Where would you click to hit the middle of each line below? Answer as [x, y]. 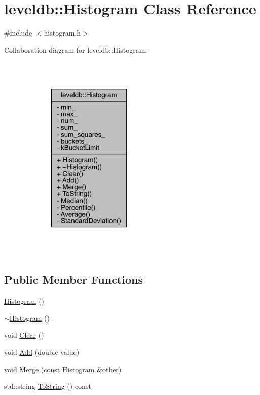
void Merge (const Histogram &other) [63, 369]
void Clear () [24, 335]
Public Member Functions [73, 279]
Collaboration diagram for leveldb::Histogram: [76, 50]
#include [18, 33]
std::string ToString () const [48, 386]
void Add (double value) [42, 352]
